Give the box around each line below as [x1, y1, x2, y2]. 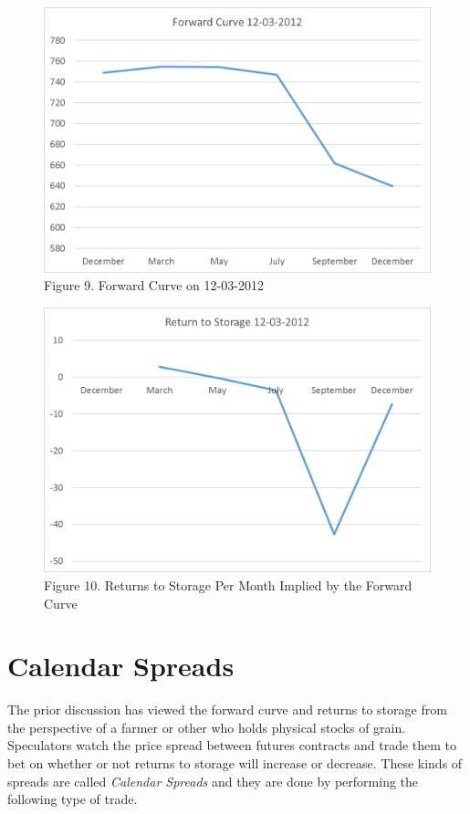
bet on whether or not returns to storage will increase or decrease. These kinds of [7, 754, 463, 773]
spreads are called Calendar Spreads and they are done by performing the [7, 771, 419, 790]
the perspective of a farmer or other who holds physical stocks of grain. [7, 717, 406, 736]
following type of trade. [7, 789, 138, 809]
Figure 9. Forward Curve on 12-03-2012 [44, 276, 264, 295]
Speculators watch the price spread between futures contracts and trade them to [7, 736, 457, 755]
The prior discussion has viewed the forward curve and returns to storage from [7, 700, 447, 719]
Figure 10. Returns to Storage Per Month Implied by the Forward [44, 575, 413, 594]
